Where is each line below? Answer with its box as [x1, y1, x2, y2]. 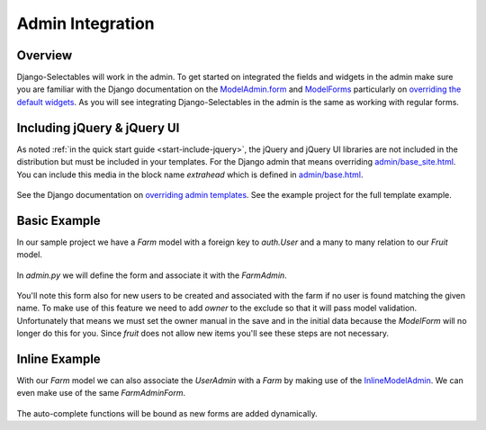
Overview [16, 48, 73, 63]
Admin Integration [16, 13, 155, 33]
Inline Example [16, 351, 101, 366]
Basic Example [16, 212, 101, 228]
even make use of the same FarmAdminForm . [16, 388, 186, 399]
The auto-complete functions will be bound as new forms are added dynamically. [16, 408, 319, 418]
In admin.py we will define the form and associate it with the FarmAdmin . [16, 270, 287, 281]
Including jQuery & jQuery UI [16, 120, 180, 135]
